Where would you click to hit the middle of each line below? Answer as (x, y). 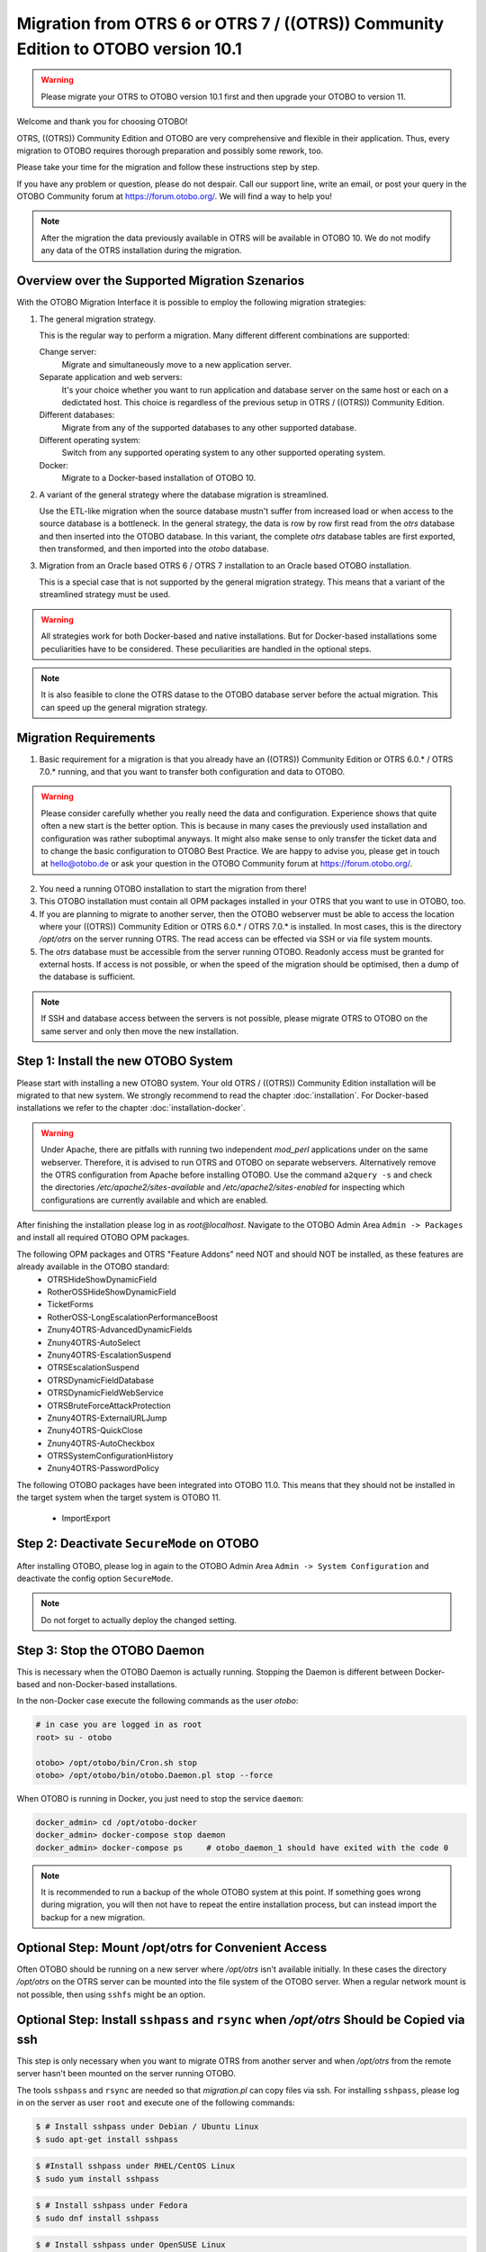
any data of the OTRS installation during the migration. (141, 250)
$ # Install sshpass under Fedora (112, 2206)
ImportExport (86, 1518)
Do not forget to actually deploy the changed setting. (139, 1620)
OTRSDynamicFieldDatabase (101, 1380)
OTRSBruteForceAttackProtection (109, 1405)
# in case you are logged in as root (119, 1725)
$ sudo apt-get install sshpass (107, 2139)
